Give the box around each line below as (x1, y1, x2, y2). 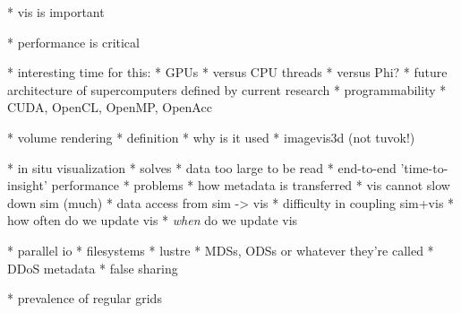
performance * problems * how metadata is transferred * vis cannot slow (51, 176, 450, 195)
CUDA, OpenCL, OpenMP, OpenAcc (7, 98, 212, 117)
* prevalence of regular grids (7, 289, 162, 308)
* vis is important (7, 3, 105, 21)
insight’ (7, 176, 47, 195)
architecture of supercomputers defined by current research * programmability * (7, 80, 447, 99)
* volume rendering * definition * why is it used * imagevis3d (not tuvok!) (7, 127, 415, 146)
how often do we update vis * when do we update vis (7, 211, 298, 230)
